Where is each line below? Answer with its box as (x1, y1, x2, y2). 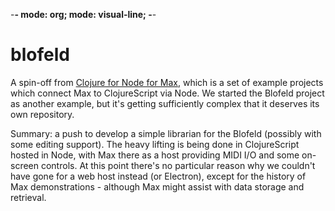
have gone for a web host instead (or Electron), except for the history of (10, 170, 307, 182)
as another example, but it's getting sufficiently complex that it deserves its (10, 97, 320, 109)
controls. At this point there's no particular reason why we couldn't (40, 159, 316, 171)
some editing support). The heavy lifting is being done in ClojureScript (10, 138, 300, 150)
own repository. (10, 108, 75, 120)
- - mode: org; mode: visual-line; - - (10, 9, 157, 20)
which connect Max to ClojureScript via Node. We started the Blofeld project (10, 87, 325, 99)
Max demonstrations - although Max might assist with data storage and (10, 180, 305, 193)
